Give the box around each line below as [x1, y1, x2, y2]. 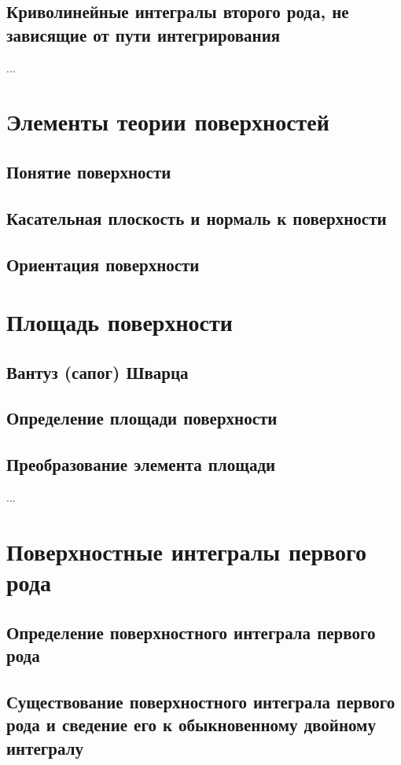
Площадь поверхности [6, 306, 233, 338]
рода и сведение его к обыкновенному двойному [6, 712, 376, 737]
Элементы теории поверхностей [6, 105, 329, 138]
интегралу [6, 735, 84, 759]
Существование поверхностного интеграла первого [6, 689, 395, 713]
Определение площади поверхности [6, 406, 278, 430]
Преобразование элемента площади [6, 452, 276, 476]
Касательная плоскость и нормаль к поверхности [6, 205, 387, 230]
